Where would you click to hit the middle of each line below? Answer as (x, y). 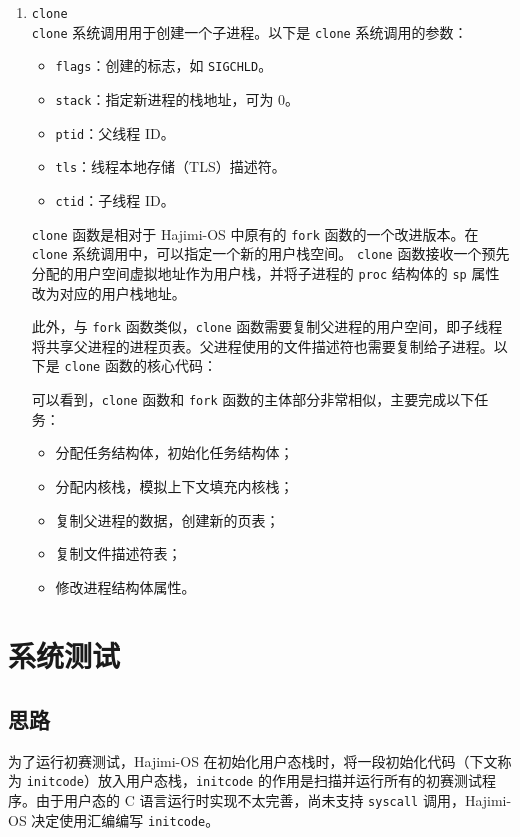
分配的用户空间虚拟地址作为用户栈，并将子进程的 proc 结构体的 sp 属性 (265, 272)
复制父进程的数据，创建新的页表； (167, 519)
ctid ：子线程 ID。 (115, 199)
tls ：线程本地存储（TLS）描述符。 (170, 166)
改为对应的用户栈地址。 (108, 292)
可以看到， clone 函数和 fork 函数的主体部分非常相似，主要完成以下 (253, 399)
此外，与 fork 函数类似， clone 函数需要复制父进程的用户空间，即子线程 (267, 326)
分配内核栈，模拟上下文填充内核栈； (174, 485)
